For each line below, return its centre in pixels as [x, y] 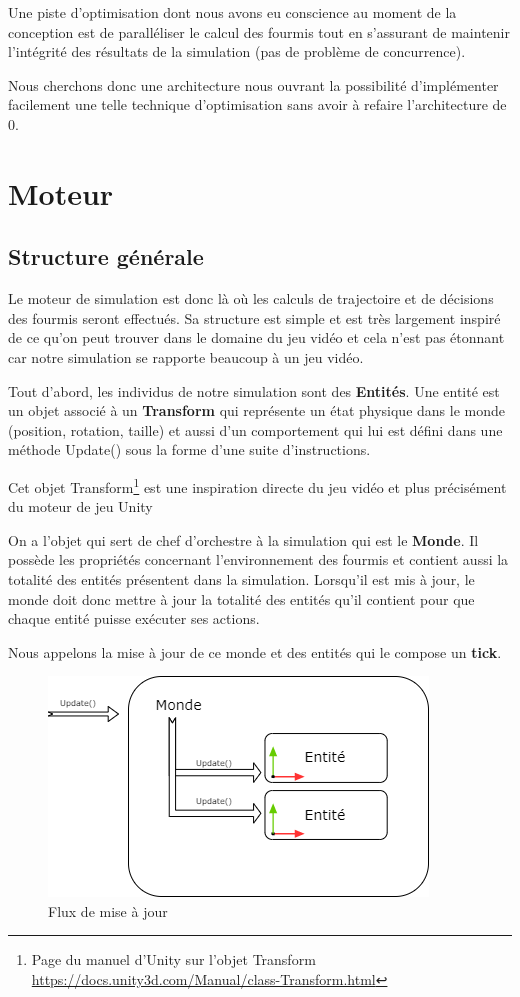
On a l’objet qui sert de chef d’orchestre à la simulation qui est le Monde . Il [243, 539]
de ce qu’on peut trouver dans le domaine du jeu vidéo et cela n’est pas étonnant [256, 337]
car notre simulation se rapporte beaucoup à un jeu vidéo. [186, 356]
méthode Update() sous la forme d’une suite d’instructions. [189, 449]
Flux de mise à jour [108, 910]
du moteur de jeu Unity [80, 506]
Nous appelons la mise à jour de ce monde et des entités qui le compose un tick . [255, 651]
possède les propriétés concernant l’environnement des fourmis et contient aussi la [258, 559]
